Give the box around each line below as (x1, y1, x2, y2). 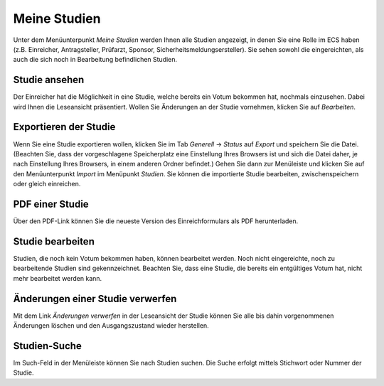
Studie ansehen (13, 74, 85, 86)
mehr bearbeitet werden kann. (13, 274, 102, 282)
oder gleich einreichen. (13, 180, 81, 188)
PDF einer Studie (13, 198, 89, 210)
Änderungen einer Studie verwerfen (13, 292, 177, 305)
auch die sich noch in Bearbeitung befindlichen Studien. (13, 55, 178, 64)
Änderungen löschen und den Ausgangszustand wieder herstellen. (13, 321, 209, 330)
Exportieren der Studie (13, 121, 116, 133)
